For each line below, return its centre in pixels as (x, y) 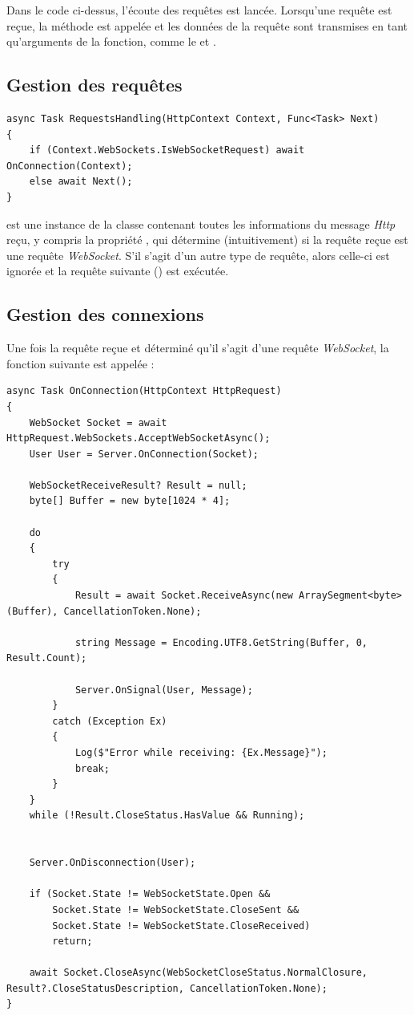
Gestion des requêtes (94, 85)
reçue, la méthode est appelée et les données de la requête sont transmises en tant (207, 25)
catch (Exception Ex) (110, 721)
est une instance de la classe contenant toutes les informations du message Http (201, 223)
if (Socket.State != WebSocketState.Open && (150, 894)
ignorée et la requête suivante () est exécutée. (118, 271)
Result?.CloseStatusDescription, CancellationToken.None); (167, 988)
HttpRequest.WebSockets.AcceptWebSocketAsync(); (139, 438)
